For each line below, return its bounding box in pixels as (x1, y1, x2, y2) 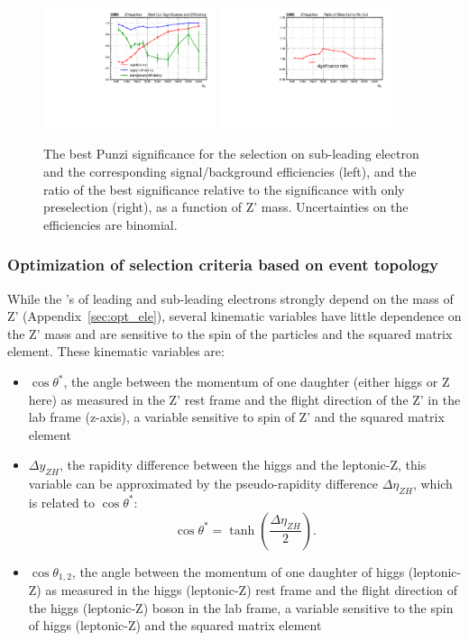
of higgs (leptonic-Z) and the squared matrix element (28, 616, 322, 635)
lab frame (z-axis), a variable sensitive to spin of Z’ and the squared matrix (28, 407, 445, 426)
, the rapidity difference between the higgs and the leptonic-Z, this (59, 455, 427, 474)
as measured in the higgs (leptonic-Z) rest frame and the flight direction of (45, 581, 458, 600)
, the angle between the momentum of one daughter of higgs (71, 562, 405, 581)
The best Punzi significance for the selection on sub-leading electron (43, 144, 419, 163)
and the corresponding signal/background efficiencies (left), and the (43, 162, 417, 181)
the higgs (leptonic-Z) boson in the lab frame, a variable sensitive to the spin (28, 598, 454, 617)
